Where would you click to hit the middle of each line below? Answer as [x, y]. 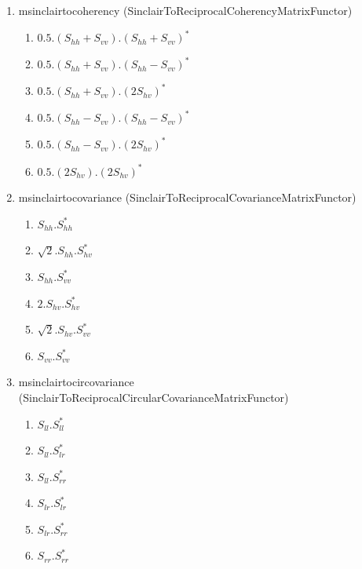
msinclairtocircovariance [76, 382]
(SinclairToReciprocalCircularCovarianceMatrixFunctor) [154, 397]
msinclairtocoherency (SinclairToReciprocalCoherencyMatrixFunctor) [185, 10]
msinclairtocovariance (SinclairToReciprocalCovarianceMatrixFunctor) [187, 197]
